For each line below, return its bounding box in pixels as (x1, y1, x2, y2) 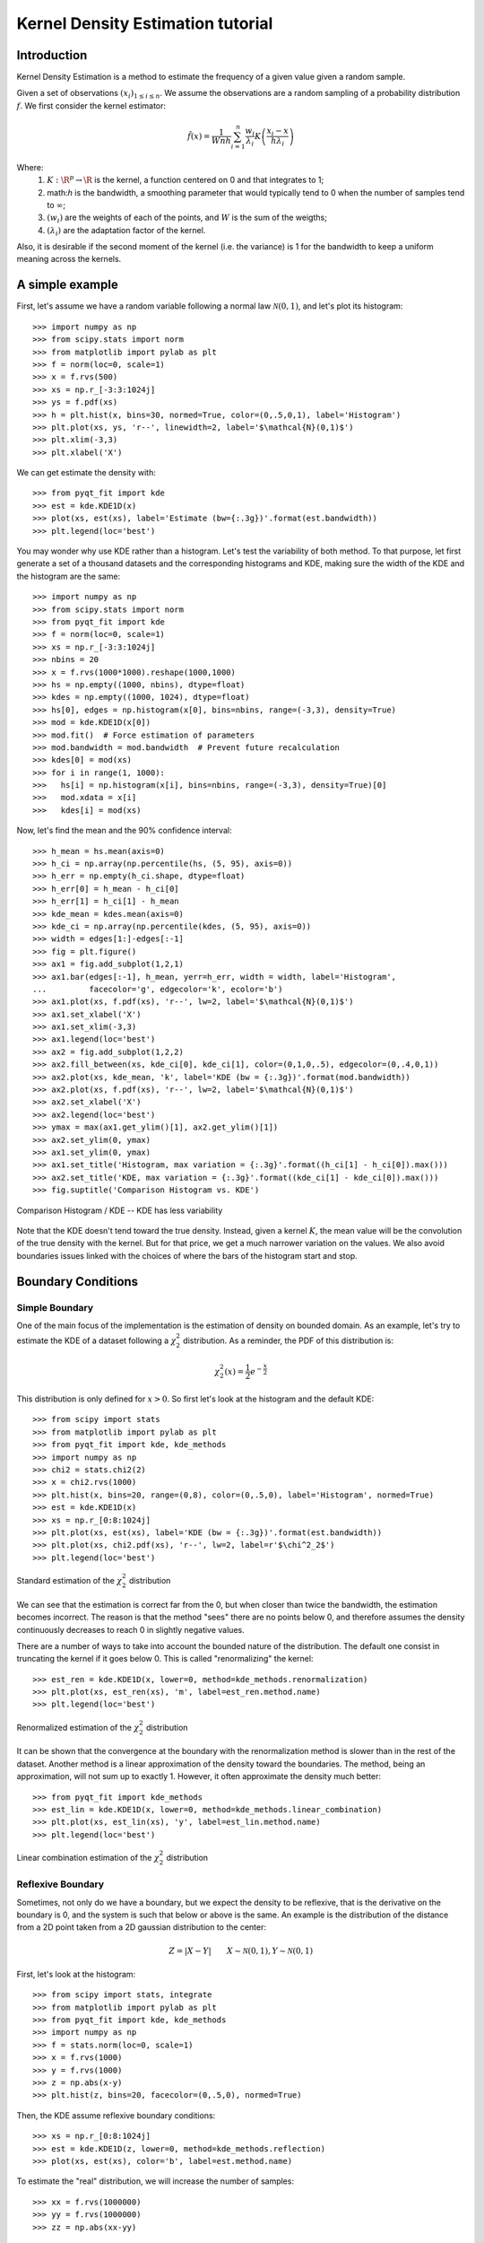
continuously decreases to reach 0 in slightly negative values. (16, 1624, 246, 1635)
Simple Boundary (16, 1301, 94, 1314)
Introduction (16, 48, 88, 63)
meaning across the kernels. (16, 254, 122, 265)
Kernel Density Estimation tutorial (16, 13, 273, 33)
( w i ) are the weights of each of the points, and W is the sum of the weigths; (47, 212, 327, 225)
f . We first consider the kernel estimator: (16, 100, 166, 111)
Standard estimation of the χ (16, 1575, 123, 1585)
